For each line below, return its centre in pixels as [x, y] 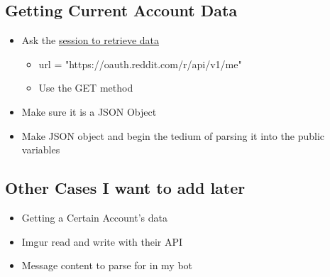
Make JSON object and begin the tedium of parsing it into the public [173, 135]
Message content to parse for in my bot [107, 265]
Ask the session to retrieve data [90, 40]
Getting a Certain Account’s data [94, 217]
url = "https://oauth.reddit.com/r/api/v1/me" [140, 64]
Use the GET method [86, 88]
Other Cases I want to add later [125, 188]
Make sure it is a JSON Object [89, 111]
